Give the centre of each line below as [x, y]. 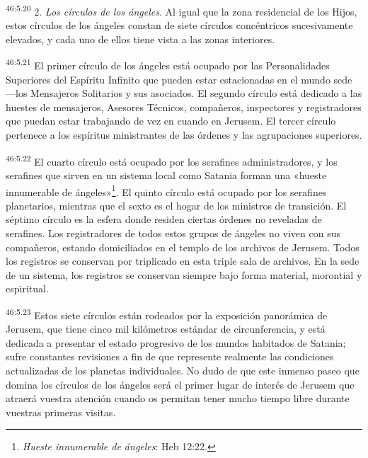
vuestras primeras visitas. [61, 412]
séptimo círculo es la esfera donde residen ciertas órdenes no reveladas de [164, 219]
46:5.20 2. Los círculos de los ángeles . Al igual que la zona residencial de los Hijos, [182, 10]
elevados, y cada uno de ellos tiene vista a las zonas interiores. [140, 39]
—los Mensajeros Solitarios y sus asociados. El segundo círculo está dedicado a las [184, 93]
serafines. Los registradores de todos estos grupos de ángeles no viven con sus [173, 233]
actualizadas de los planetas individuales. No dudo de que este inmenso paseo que [183, 370]
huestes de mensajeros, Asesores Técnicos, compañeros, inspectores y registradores [184, 107]
